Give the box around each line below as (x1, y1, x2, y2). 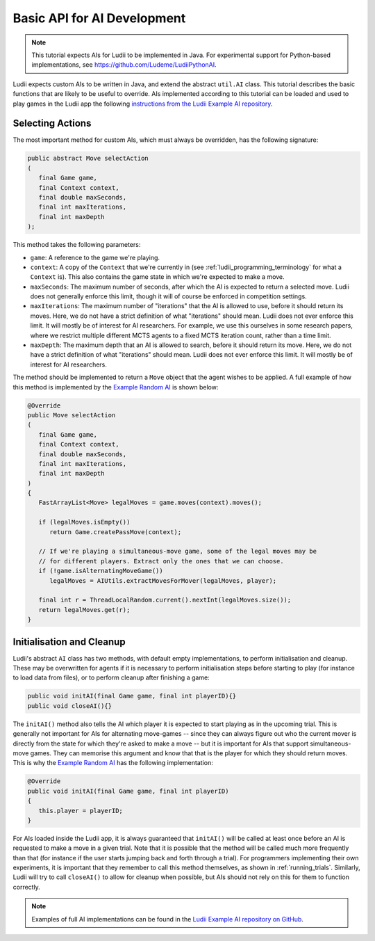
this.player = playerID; (38, 807, 123, 814)
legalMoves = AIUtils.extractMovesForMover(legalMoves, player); (49, 577, 277, 584)
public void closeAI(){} (27, 702, 112, 709)
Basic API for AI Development (12, 10, 186, 26)
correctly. (12, 883, 41, 891)
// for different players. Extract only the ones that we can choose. (38, 557, 284, 565)
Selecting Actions (12, 118, 92, 129)
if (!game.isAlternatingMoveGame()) (38, 567, 163, 575)
